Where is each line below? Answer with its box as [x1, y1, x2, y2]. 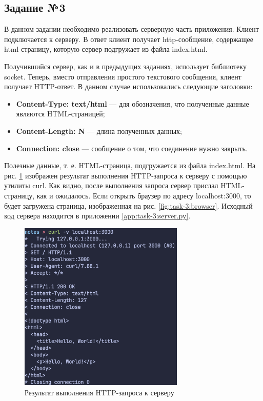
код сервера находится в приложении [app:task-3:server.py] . [4, 210, 191, 221]
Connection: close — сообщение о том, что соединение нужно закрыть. [16, 143, 248, 153]
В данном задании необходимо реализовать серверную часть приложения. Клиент [4, 24, 259, 34]
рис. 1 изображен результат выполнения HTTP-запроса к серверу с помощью [4, 170, 247, 181]
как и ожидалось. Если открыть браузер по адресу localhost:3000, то [36, 190, 251, 200]
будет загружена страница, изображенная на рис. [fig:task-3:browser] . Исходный [4, 200, 253, 211]
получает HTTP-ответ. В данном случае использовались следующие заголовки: [4, 81, 253, 92]
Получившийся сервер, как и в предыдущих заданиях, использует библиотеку [4, 61, 247, 71]
